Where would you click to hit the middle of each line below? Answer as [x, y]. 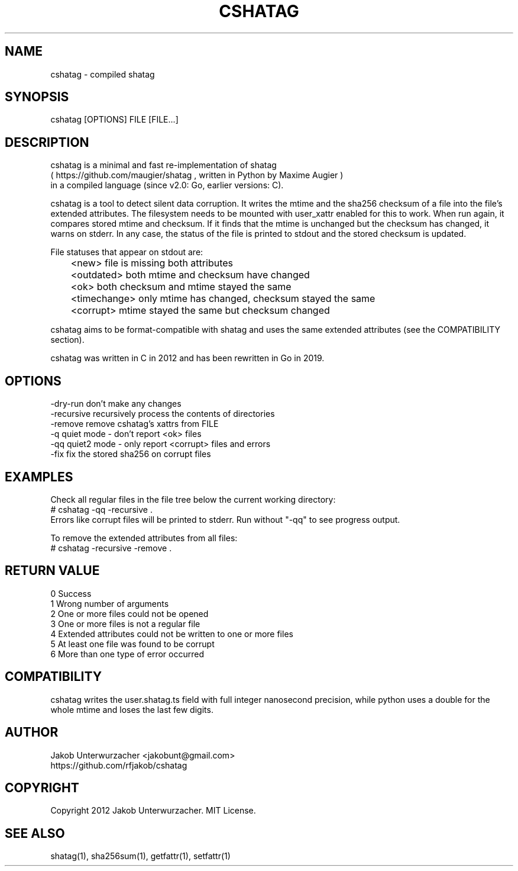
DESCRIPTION [47, 142]
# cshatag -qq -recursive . [101, 509]
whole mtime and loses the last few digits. [132, 709]
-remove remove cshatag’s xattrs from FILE [135, 424]
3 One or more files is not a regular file [125, 623]
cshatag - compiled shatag [103, 74]
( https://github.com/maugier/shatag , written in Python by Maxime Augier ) [197, 175]
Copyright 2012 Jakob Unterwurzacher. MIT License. [153, 811]
